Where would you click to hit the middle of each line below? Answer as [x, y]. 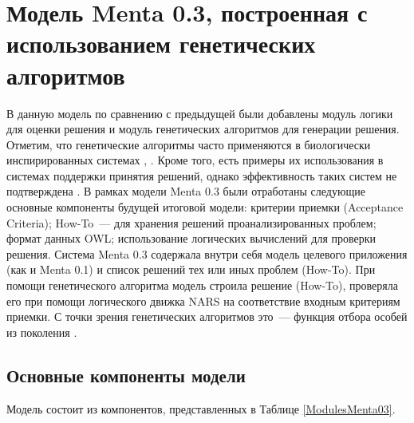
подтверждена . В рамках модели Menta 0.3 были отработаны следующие [186, 191]
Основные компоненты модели [126, 375]
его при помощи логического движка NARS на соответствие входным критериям [203, 300]
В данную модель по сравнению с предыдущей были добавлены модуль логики [200, 113]
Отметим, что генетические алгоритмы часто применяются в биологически [189, 144]
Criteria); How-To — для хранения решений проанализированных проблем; [191, 222]
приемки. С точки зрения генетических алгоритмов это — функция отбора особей [207, 316]
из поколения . [42, 332]
